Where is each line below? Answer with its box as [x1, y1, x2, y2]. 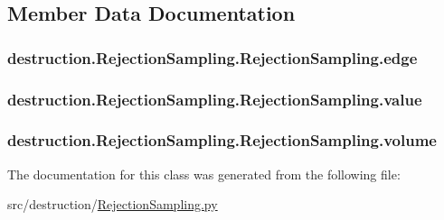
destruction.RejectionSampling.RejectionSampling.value [7, 87, 422, 110]
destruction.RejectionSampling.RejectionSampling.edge [7, 46, 418, 69]
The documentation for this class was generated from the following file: [7, 164, 401, 183]
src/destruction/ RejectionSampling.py [7, 195, 218, 214]
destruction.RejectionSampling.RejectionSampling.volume [7, 129, 437, 151]
